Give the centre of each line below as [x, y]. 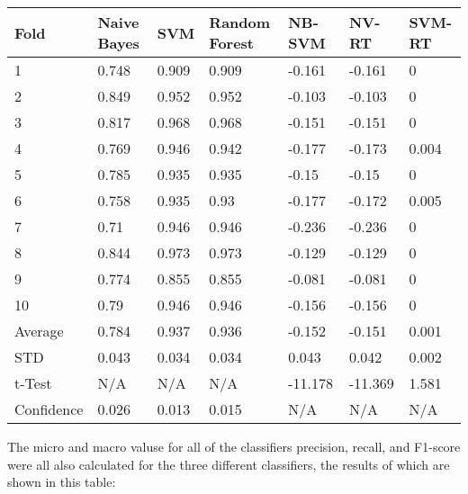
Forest [232, 43]
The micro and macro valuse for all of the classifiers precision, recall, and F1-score [234, 446]
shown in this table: [62, 482]
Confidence [49, 409]
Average [39, 331]
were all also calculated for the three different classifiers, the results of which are [229, 464]
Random [240, 22]
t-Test [33, 383]
